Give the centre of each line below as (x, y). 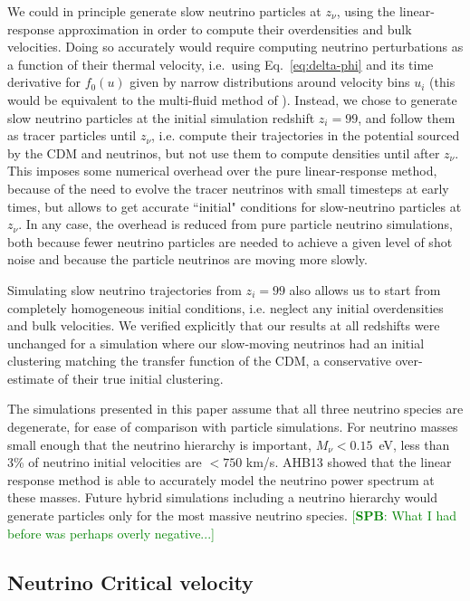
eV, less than (414, 444)
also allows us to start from (365, 289)
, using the (366, 11)
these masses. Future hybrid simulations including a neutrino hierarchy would (222, 497)
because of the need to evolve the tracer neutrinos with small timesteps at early (228, 188)
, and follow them (407, 117)
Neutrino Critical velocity (130, 582)
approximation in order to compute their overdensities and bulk (235, 29)
